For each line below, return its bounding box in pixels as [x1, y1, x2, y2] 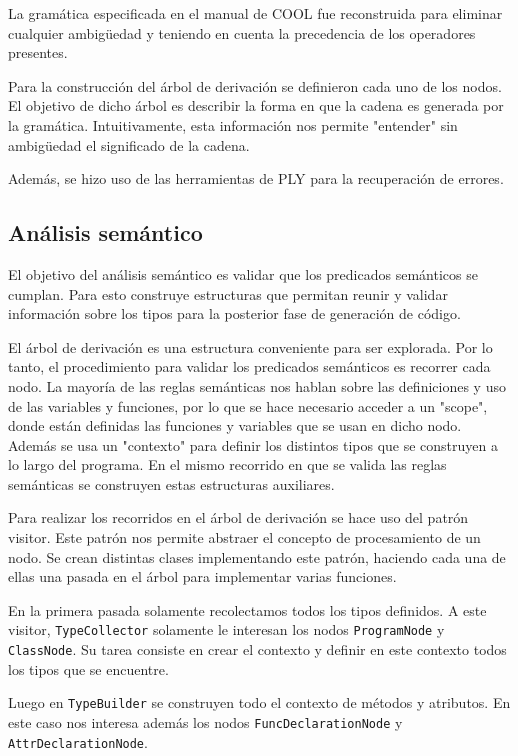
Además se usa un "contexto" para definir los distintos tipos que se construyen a [8, 434, 498, 455]
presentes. [8, 42, 68, 63]
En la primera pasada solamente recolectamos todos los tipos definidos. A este [8, 599, 487, 620]
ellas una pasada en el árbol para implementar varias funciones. [8, 566, 397, 587]
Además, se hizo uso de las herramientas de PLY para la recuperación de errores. [8, 168, 504, 189]
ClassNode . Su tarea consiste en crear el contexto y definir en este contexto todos [8, 639, 507, 660]
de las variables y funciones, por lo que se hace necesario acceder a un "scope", [8, 395, 488, 416]
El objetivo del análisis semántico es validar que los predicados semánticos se [8, 263, 478, 284]
